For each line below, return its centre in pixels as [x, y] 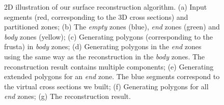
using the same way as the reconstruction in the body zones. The [105, 56]
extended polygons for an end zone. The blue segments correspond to [112, 76]
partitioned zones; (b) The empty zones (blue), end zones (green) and [112, 27]
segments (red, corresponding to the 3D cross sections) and [96, 16]
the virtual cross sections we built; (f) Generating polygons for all [106, 86]
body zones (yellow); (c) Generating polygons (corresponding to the [109, 36]
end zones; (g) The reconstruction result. [67, 96]
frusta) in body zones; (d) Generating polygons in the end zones [103, 46]
